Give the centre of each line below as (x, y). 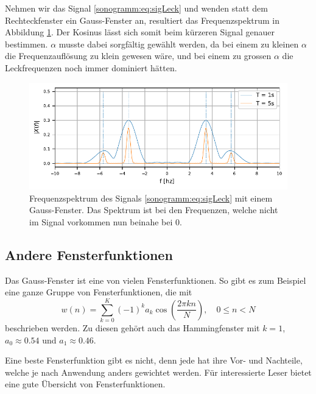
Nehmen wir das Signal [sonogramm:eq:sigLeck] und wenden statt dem (136, 8)
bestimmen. (26, 44)
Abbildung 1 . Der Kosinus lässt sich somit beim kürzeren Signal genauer (140, 32)
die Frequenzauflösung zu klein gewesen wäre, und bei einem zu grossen (138, 56)
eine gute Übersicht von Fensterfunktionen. (85, 384)
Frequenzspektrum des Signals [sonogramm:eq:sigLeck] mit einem (151, 198)
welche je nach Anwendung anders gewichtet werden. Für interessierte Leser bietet (158, 372)
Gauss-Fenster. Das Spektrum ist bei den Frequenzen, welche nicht (154, 210)
